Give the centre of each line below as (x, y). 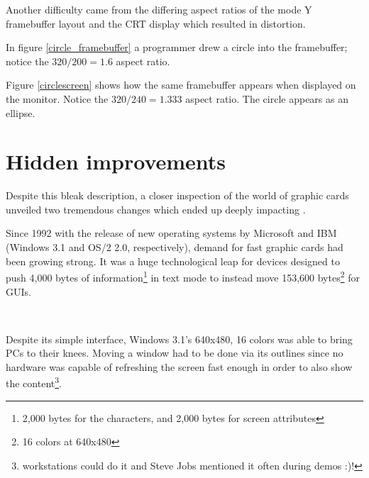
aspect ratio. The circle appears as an (267, 98)
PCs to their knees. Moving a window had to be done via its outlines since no (175, 353)
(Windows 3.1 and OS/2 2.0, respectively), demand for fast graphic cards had (175, 247)
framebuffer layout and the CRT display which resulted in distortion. (156, 23)
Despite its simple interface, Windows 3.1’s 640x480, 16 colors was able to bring (179, 339)
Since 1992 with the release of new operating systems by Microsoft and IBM (171, 233)
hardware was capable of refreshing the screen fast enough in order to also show (179, 366)
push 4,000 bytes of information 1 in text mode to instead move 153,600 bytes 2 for (183, 276)
